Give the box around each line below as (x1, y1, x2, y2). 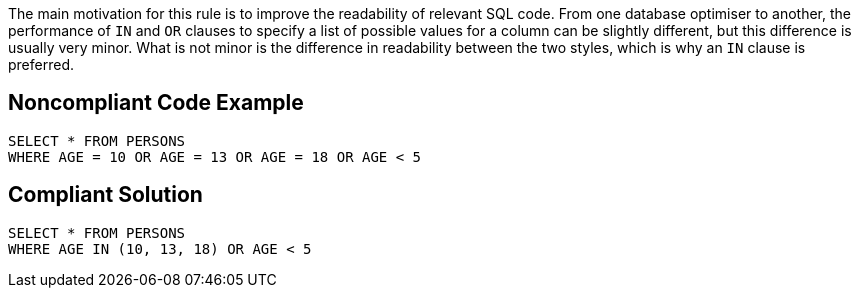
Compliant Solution (8, 182, 203, 208)
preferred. (8, 56, 75, 73)
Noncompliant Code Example (8, 90, 304, 116)
